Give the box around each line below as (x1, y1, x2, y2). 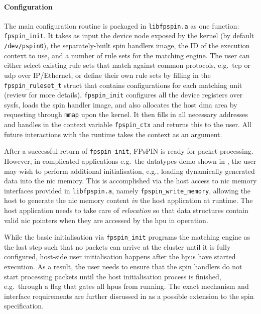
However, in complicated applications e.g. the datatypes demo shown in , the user (4, 156, 256, 166)
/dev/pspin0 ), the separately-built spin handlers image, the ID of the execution (4, 40, 250, 51)
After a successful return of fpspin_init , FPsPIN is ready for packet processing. (4, 146, 253, 156)
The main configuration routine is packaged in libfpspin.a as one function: (4, 20, 239, 31)
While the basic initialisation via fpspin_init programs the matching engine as (4, 232, 250, 242)
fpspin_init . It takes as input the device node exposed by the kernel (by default (4, 30, 254, 41)
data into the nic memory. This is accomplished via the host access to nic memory (4, 175, 257, 186)
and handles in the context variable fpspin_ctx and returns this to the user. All (4, 119, 251, 130)
